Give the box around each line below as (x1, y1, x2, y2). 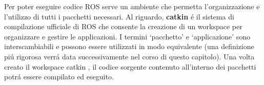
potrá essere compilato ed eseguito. (4, 71, 114, 82)
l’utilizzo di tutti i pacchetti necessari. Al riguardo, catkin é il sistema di (4, 11, 234, 22)
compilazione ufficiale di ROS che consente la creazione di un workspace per (4, 21, 242, 32)
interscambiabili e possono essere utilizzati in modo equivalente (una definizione (4, 41, 254, 52)
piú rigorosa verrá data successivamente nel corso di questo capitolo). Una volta (4, 51, 255, 61)
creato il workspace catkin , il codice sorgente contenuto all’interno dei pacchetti (4, 61, 256, 72)
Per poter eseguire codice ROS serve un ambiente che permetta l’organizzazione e (4, 1, 260, 11)
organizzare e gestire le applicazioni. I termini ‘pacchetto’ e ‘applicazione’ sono (4, 31, 251, 41)
